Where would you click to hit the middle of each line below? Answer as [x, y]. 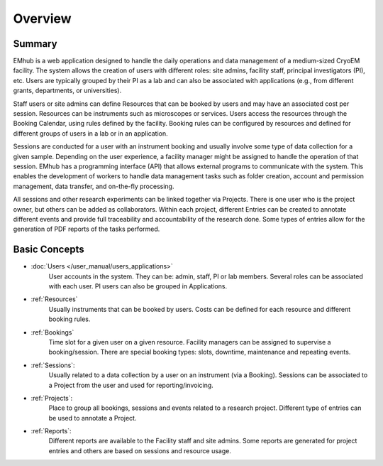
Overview [42, 18]
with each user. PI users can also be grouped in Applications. [138, 286]
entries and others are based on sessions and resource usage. [140, 450]
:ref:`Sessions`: [53, 365]
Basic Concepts [49, 250]
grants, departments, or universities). [67, 91]
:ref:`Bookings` [52, 332]
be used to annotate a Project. [93, 418]
